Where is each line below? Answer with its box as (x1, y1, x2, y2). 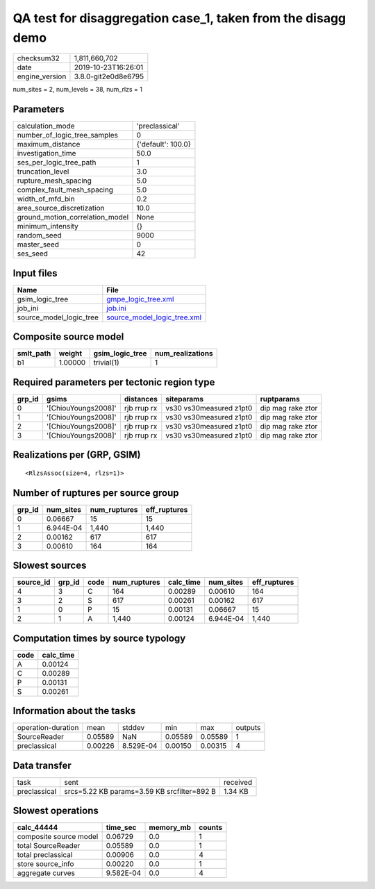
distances (124, 394, 158, 404)
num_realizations (154, 349, 213, 358)
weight (58, 349, 83, 358)
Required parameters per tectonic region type (12, 376, 215, 388)
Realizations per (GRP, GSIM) (12, 449, 141, 461)
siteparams (165, 394, 204, 404)
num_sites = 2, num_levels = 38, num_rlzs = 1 (12, 85, 142, 94)
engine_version (17, 72, 67, 81)
